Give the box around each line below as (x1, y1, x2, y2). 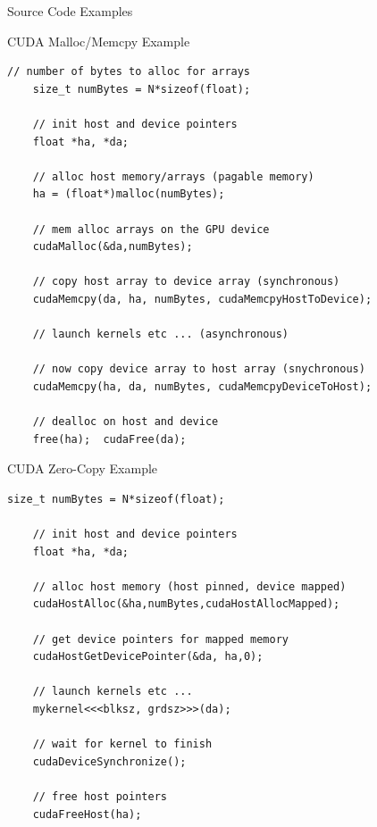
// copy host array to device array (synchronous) (32, 275, 340, 288)
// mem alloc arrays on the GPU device (32, 222, 270, 236)
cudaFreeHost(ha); (32, 807, 142, 821)
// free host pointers (32, 789, 167, 803)
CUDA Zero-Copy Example (7, 459, 158, 478)
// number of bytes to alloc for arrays (7, 65, 251, 79)
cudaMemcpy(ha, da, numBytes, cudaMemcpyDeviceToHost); (32, 380, 373, 393)
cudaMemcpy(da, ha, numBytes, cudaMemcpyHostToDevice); (32, 292, 373, 305)
